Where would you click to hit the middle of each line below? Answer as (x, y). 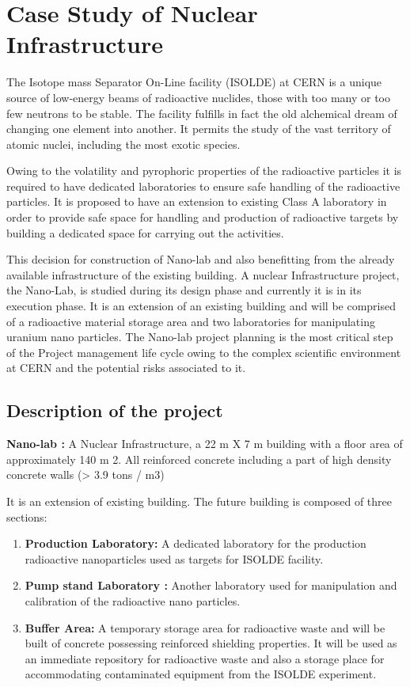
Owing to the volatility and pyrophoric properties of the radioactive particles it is (204, 171)
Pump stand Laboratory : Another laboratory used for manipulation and (211, 585)
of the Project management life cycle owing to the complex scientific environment (204, 352)
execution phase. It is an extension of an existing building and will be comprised (201, 306)
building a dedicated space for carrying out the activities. (145, 232)
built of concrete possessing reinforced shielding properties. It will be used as (211, 643)
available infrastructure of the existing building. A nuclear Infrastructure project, (203, 274)
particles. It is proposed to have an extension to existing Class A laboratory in (197, 201)
